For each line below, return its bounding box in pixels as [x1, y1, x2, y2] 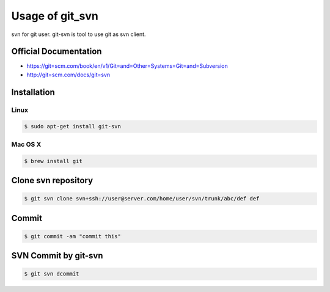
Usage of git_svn [11, 9, 99, 23]
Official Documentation [11, 46, 102, 57]
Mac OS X [11, 140, 42, 148]
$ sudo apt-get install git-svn [24, 123, 122, 130]
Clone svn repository [11, 175, 94, 186]
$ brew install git [24, 158, 82, 164]
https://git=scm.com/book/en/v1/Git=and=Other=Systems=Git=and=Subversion [26, 62, 229, 70]
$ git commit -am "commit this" [24, 233, 122, 239]
